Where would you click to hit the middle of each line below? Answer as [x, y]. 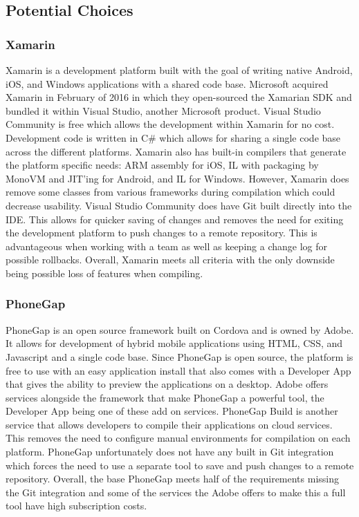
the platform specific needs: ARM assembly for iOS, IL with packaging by [162, 165]
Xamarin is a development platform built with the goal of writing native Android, [179, 70]
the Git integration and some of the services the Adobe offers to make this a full [176, 492]
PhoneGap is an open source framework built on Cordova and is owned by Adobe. [180, 329]
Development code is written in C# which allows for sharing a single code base [173, 137]
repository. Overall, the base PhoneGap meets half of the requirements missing [173, 479]
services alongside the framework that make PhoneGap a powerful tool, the [165, 397]
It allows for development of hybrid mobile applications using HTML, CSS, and [174, 343]
